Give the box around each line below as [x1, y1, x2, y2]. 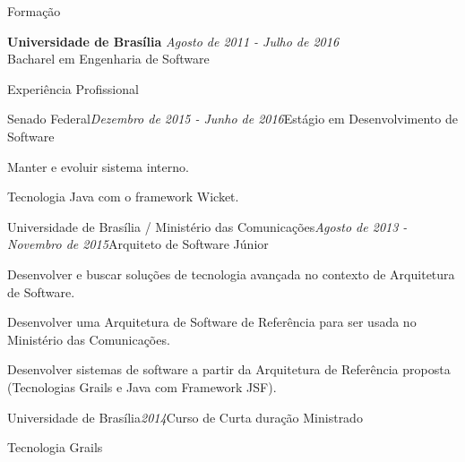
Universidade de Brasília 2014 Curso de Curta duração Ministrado [7, 407, 363, 426]
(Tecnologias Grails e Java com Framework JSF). [7, 377, 277, 396]
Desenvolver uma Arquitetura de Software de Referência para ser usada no [7, 312, 417, 331]
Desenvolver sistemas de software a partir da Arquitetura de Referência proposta [7, 360, 451, 379]
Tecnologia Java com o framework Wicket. [7, 187, 239, 206]
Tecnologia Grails [7, 438, 103, 457]
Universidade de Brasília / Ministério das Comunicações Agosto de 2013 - [7, 217, 408, 235]
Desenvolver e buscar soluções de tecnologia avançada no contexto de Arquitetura [7, 264, 455, 283]
